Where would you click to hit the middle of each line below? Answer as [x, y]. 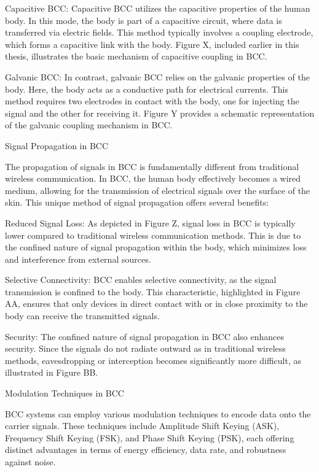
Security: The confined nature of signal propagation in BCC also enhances [145, 336]
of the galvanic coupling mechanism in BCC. [89, 125]
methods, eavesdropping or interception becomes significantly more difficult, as [153, 360]
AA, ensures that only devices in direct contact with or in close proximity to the [156, 304]
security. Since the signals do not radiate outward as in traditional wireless [145, 348]
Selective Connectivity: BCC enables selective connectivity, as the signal [141, 280]
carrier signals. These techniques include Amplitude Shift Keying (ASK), [142, 426]
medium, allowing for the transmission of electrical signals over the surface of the [158, 190]
